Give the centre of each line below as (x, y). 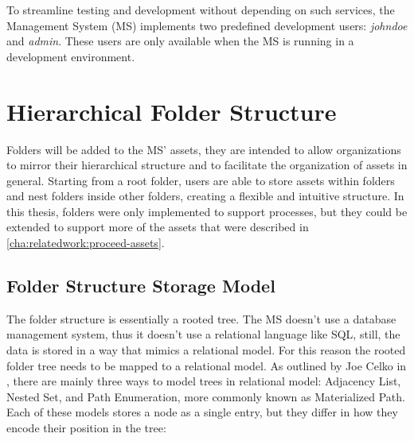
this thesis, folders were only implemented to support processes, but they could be (207, 211)
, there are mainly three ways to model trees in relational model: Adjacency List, (204, 381)
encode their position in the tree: (86, 428)
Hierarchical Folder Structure (172, 111)
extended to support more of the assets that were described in (158, 227)
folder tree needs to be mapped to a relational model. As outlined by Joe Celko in (207, 365)
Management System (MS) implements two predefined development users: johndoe (207, 25)
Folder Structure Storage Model (141, 286)
